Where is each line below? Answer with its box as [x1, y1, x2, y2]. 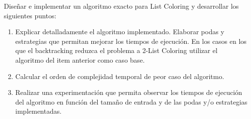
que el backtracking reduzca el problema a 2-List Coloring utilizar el [15, 45, 218, 55]
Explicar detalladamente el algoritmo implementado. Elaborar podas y [15, 26, 224, 37]
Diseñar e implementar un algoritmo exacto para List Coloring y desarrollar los [4, 1, 239, 11]
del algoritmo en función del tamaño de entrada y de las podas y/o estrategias [15, 96, 248, 106]
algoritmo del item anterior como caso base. [15, 54, 145, 65]
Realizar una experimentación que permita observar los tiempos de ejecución [15, 87, 242, 97]
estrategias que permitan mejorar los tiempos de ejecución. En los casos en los [15, 36, 247, 46]
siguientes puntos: [4, 10, 57, 20]
